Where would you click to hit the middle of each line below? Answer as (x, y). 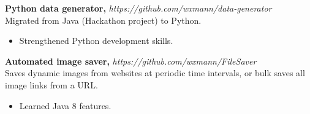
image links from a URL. (51, 84)
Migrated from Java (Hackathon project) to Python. (103, 20)
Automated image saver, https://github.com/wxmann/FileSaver (131, 61)
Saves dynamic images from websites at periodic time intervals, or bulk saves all (155, 73)
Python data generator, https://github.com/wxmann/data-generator (138, 8)
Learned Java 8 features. (65, 105)
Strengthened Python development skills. (96, 41)
